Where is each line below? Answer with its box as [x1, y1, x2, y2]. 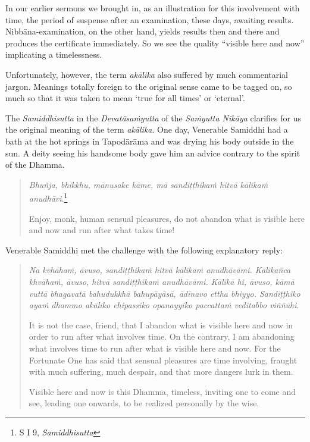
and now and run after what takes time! [29, 224, 175, 236]
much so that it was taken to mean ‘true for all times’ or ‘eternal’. [5, 92, 245, 104]
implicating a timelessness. [5, 48, 102, 61]
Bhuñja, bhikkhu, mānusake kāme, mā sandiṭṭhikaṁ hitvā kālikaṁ [29, 178, 268, 190]
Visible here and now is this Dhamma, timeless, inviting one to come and [29, 385, 296, 397]
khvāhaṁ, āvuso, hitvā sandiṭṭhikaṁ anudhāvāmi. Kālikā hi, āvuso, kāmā [29, 275, 295, 287]
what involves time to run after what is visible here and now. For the [29, 341, 281, 354]
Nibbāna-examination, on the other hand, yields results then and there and [5, 25, 280, 37]
